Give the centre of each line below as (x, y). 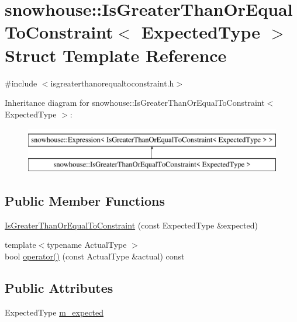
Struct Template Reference (116, 55)
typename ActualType (87, 245)
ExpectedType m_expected (54, 312)
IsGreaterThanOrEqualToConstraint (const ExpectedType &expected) (131, 225)
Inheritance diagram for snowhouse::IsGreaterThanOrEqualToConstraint (135, 103)
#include (21, 83)
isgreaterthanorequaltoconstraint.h (112, 83)
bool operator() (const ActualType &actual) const (95, 256)
